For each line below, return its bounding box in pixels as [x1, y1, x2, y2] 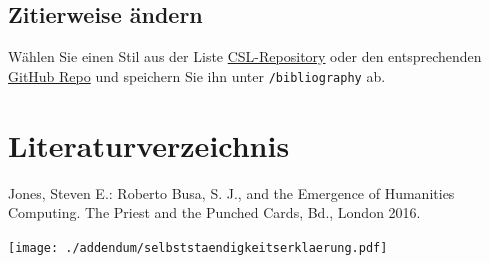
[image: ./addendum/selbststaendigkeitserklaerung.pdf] [8, 240, 388, 255]
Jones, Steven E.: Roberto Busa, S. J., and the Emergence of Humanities [8, 182, 455, 203]
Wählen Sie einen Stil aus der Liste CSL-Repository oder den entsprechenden [8, 46, 482, 67]
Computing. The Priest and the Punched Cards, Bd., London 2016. [8, 202, 421, 223]
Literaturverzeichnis [8, 124, 290, 165]
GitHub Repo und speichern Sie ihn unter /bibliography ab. [8, 65, 386, 86]
